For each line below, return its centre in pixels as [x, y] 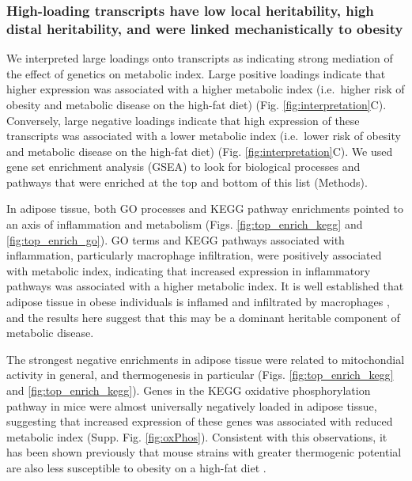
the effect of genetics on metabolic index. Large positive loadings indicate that [196, 73]
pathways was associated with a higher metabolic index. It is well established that [205, 286]
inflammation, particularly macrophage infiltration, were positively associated [194, 255]
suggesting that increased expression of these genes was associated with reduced [200, 421]
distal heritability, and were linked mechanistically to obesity [205, 28]
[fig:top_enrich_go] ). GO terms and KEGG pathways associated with [176, 239]
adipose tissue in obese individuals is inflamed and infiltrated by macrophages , [198, 302]
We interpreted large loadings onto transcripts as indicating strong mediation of [200, 58]
